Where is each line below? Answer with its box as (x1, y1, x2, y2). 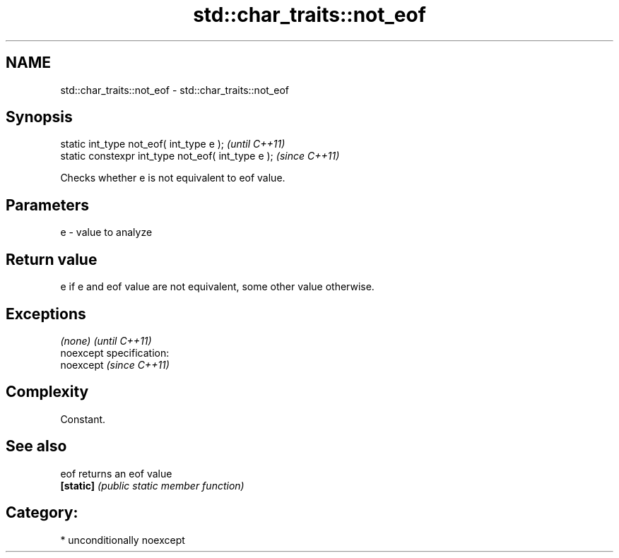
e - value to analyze (60, 226, 153, 239)
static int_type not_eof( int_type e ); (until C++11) (60, 138, 285, 150)
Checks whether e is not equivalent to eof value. (60, 172, 285, 184)
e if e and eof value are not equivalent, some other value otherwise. (60, 280, 375, 293)
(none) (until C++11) (60, 334, 152, 347)
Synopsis (6, 108, 73, 126)
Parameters (6, 196, 89, 214)
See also (6, 437, 67, 456)
